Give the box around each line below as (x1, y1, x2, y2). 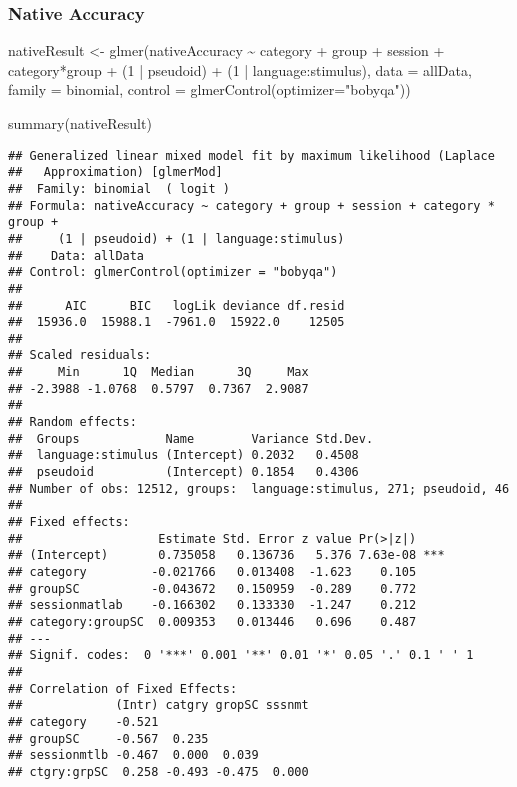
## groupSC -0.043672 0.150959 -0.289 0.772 (8, 581, 417, 596)
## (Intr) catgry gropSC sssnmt (8, 698, 309, 713)
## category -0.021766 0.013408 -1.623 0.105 (8, 565, 417, 579)
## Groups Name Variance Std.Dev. (8, 431, 374, 446)
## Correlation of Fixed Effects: (8, 681, 238, 696)
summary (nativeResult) (8, 113, 152, 133)
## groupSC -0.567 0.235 (8, 731, 209, 746)
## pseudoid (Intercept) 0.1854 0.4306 (8, 465, 359, 480)
